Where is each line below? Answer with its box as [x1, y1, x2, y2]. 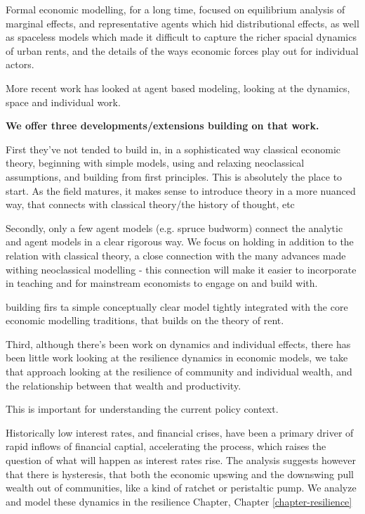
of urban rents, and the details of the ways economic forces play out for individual [6, 43, 359, 58]
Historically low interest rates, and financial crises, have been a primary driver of [6, 425, 354, 439]
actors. [6, 57, 34, 72]
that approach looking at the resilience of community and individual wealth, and [6, 364, 352, 379]
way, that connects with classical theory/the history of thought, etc [6, 197, 295, 212]
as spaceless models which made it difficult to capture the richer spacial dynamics [6, 30, 357, 44]
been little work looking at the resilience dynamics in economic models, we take [6, 350, 348, 365]
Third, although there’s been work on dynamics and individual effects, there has [6, 336, 351, 351]
